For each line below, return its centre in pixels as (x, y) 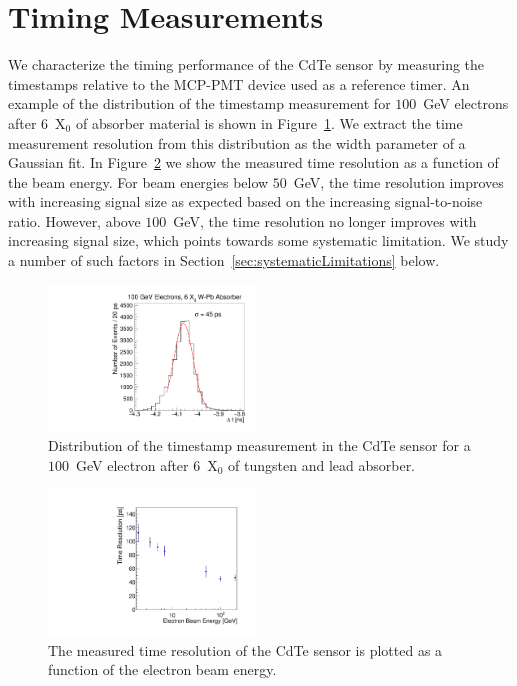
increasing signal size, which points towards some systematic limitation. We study (258, 240)
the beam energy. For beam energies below (138, 181)
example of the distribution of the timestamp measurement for (199, 103)
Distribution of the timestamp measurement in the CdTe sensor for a (259, 445)
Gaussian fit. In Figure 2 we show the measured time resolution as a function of (253, 162)
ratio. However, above (74, 220)
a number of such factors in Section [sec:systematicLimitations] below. (224, 260)
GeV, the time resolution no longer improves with (325, 220)
